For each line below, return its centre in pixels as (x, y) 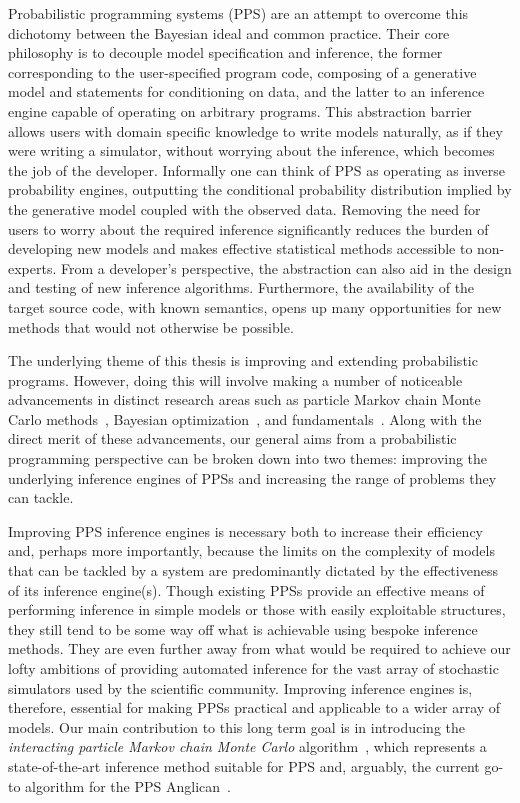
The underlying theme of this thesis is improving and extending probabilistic (243, 360)
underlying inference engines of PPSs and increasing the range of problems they (252, 477)
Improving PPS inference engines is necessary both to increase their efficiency (245, 530)
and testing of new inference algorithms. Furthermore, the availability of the (241, 287)
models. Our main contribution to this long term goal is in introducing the (236, 726)
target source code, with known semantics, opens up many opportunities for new (255, 306)
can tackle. (41, 497)
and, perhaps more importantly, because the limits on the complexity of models (251, 550)
